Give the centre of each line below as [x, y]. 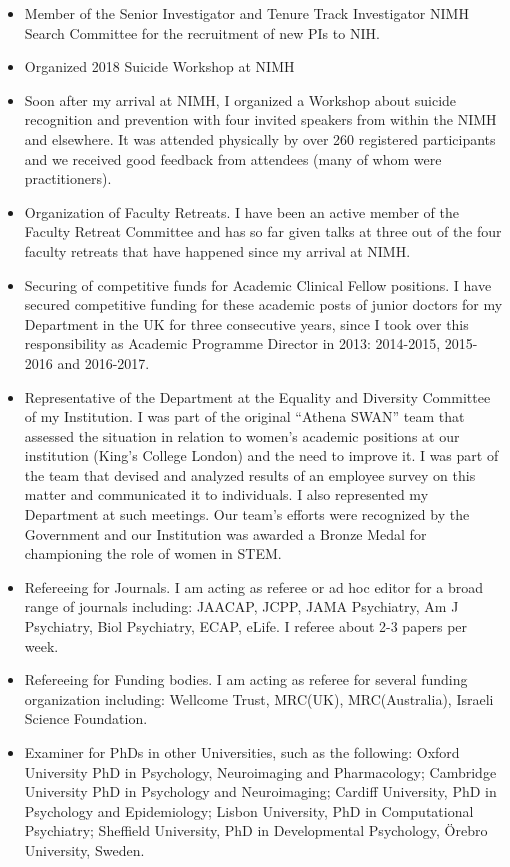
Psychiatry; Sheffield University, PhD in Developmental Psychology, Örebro [256, 830]
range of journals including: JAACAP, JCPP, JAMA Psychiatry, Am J [241, 606]
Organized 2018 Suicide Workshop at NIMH [159, 66]
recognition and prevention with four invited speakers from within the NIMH [260, 119]
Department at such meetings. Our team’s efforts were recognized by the [247, 514]
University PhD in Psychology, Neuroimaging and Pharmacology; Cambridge [260, 771]
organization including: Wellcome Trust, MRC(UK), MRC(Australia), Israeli [259, 698]
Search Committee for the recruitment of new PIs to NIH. [202, 32]
